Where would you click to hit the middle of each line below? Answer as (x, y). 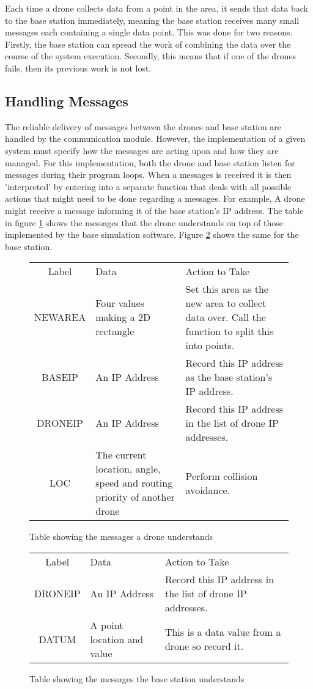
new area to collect (226, 303)
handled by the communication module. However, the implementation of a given (155, 138)
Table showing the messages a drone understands (121, 536)
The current (121, 455)
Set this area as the (227, 289)
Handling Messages (67, 101)
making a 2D (123, 317)
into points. (210, 345)
